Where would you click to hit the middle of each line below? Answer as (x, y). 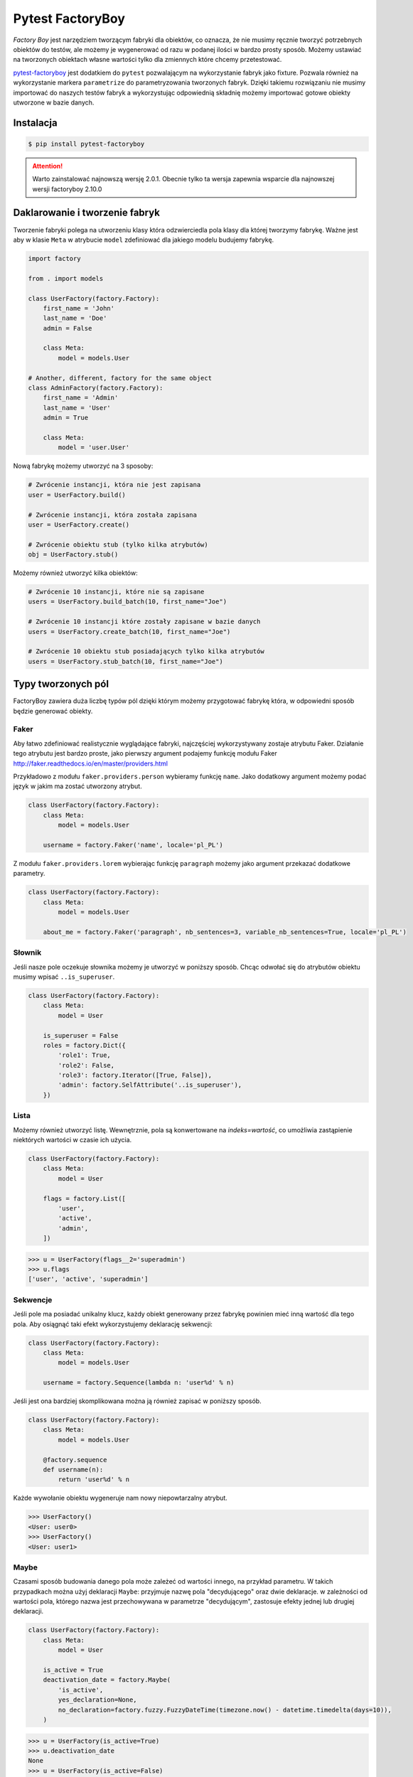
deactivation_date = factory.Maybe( (107, 1680)
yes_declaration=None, (98, 1700)
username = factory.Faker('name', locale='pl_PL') (133, 845)
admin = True (66, 418)
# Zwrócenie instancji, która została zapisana (112, 515)
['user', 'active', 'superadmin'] (88, 1279)
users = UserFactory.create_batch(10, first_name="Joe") (129, 632)
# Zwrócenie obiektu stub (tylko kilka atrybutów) (118, 544)
